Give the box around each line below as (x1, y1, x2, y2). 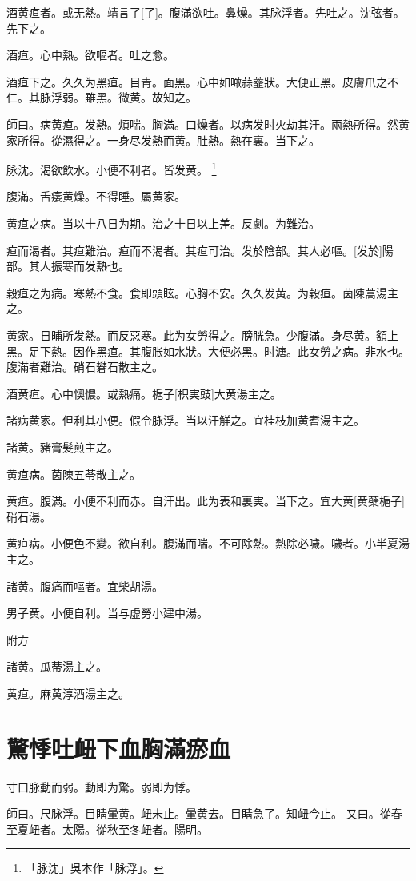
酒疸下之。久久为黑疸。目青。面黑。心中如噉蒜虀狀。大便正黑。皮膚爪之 (6, 73, 387, 90)
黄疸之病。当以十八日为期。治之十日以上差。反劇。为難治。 (6, 215, 320, 231)
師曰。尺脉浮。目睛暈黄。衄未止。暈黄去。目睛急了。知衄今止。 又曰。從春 (6, 805, 402, 822)
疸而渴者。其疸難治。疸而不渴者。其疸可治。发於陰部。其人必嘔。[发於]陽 (6, 241, 394, 258)
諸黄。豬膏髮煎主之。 (6, 438, 118, 455)
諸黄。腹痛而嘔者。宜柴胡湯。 (6, 577, 163, 594)
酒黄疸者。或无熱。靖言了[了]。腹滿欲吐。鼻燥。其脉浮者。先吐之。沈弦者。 (6, 4, 405, 20)
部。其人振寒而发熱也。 (6, 257, 130, 274)
